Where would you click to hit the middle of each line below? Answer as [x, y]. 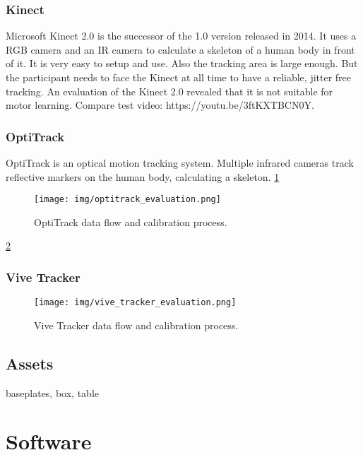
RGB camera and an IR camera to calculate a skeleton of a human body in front [180, 49]
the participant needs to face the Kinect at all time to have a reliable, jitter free [179, 77]
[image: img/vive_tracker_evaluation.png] [135, 303]
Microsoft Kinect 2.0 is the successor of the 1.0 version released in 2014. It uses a [181, 36]
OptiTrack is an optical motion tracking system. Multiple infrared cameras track [180, 162]
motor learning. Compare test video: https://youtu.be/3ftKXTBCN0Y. [160, 105]
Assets [30, 363]
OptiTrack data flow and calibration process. [131, 221]
